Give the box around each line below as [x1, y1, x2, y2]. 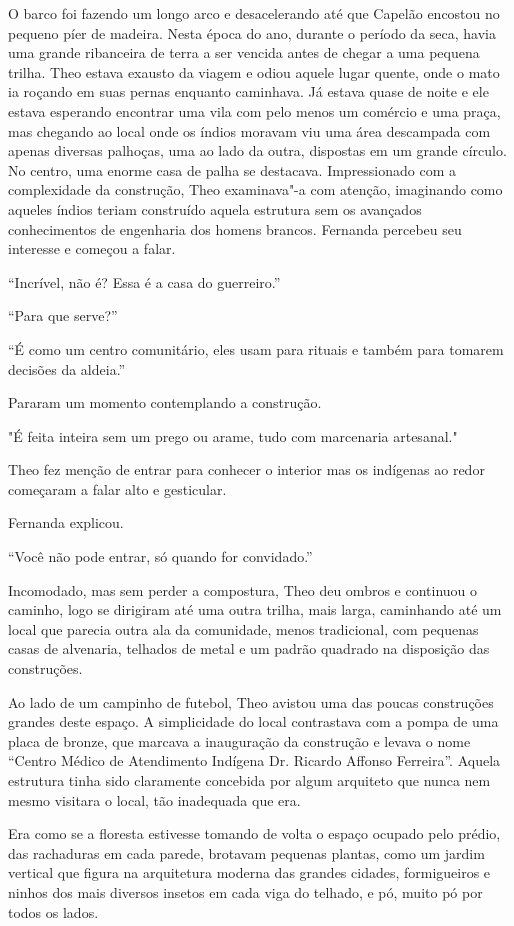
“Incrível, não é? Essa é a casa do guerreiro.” [8, 271, 281, 292]
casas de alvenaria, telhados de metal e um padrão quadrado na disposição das [8, 638, 490, 659]
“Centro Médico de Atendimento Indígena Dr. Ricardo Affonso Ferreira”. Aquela [8, 750, 501, 771]
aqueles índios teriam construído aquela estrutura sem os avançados [8, 198, 422, 219]
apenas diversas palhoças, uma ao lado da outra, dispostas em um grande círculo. [8, 140, 507, 161]
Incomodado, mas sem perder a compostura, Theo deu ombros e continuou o [8, 579, 478, 600]
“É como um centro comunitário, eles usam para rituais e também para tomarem [8, 338, 504, 359]
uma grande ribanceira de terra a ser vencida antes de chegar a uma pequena [8, 42, 480, 63]
